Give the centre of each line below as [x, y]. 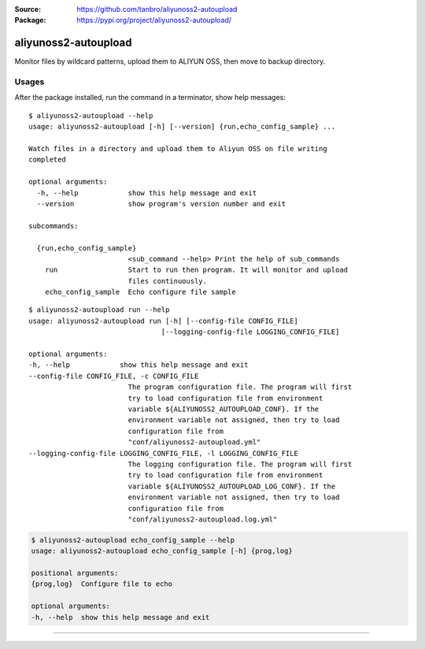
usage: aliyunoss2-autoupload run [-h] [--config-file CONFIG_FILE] [163, 321]
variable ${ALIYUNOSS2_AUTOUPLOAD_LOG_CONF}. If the [232, 486]
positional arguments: [75, 573]
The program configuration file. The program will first [240, 387]
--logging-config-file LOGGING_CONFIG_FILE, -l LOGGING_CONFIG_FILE [163, 453]
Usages [30, 82]
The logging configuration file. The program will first [240, 464]
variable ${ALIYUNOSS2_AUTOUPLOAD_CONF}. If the [224, 409]
